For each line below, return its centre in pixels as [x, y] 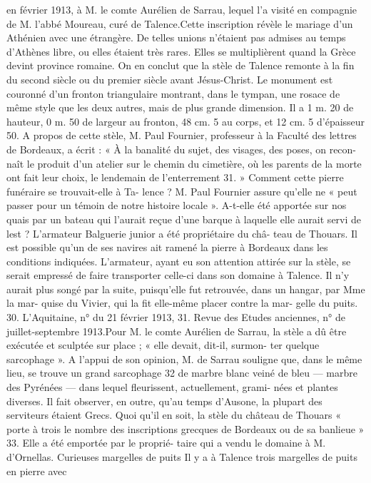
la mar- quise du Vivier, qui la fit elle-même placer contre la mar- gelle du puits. [182, 303]
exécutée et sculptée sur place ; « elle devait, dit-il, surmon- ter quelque [163, 345]
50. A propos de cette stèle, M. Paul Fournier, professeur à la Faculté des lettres [182, 135]
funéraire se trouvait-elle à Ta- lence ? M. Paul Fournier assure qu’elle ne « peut [182, 191]
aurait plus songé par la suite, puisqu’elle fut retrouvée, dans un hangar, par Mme [186, 289]
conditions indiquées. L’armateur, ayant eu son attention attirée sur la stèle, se [179, 261]
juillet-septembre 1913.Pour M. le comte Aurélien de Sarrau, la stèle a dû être [177, 331]
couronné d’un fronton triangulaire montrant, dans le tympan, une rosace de [173, 93]
